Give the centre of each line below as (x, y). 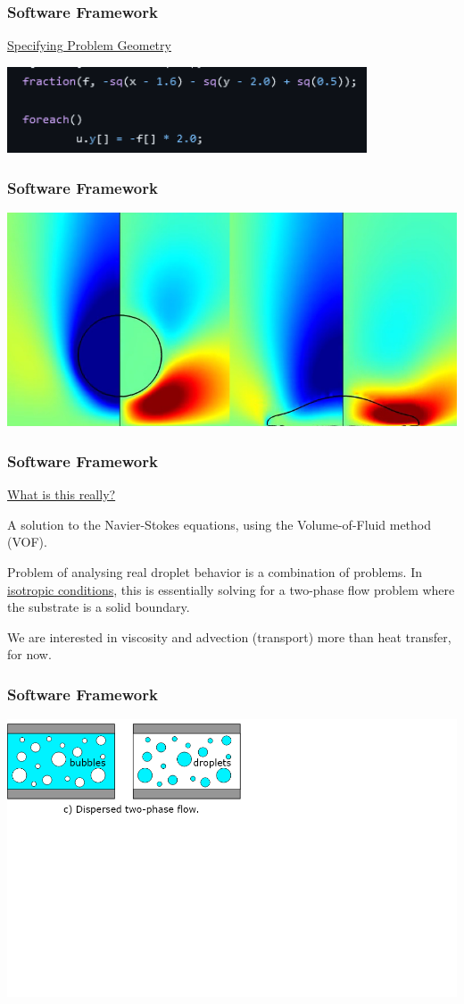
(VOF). (27, 542)
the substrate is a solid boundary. (99, 607)
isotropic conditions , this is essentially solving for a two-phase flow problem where (231, 589)
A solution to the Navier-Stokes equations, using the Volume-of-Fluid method (220, 524)
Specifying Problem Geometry (89, 45)
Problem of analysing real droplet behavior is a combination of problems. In (215, 571)
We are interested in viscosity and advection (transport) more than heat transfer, (229, 636)
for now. (29, 654)
